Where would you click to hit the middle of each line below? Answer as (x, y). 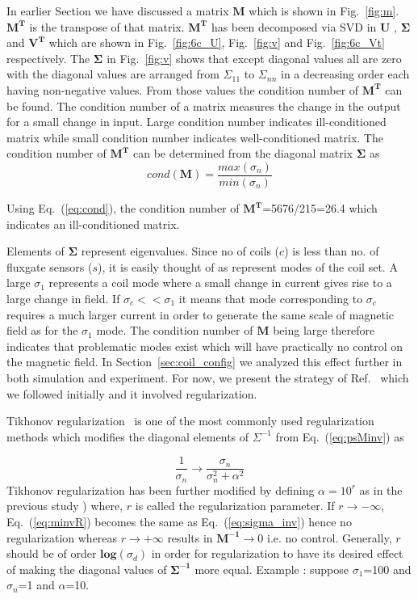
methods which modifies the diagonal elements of (128, 436)
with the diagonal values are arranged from (113, 74)
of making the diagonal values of (87, 569)
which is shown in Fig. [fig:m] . (324, 11)
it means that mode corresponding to (271, 298)
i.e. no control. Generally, (329, 537)
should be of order (52, 553)
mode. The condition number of (175, 330)
